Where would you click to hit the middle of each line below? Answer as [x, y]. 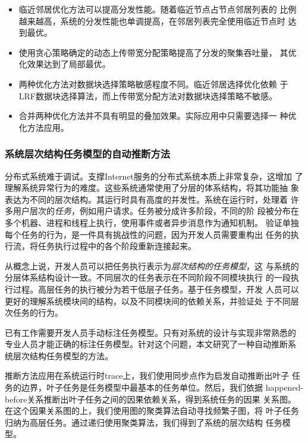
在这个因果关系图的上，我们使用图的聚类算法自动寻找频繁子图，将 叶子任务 [152, 411]
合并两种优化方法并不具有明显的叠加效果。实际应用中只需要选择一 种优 [158, 116]
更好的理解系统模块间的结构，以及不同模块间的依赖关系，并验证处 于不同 [148, 301]
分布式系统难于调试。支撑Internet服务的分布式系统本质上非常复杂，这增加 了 [154, 176]
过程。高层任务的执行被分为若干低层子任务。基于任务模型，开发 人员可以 [156, 289]
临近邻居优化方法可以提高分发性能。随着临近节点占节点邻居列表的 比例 [158, 9]
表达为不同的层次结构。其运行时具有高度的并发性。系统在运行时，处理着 [146, 199]
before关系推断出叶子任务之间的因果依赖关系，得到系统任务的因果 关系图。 [151, 399]
